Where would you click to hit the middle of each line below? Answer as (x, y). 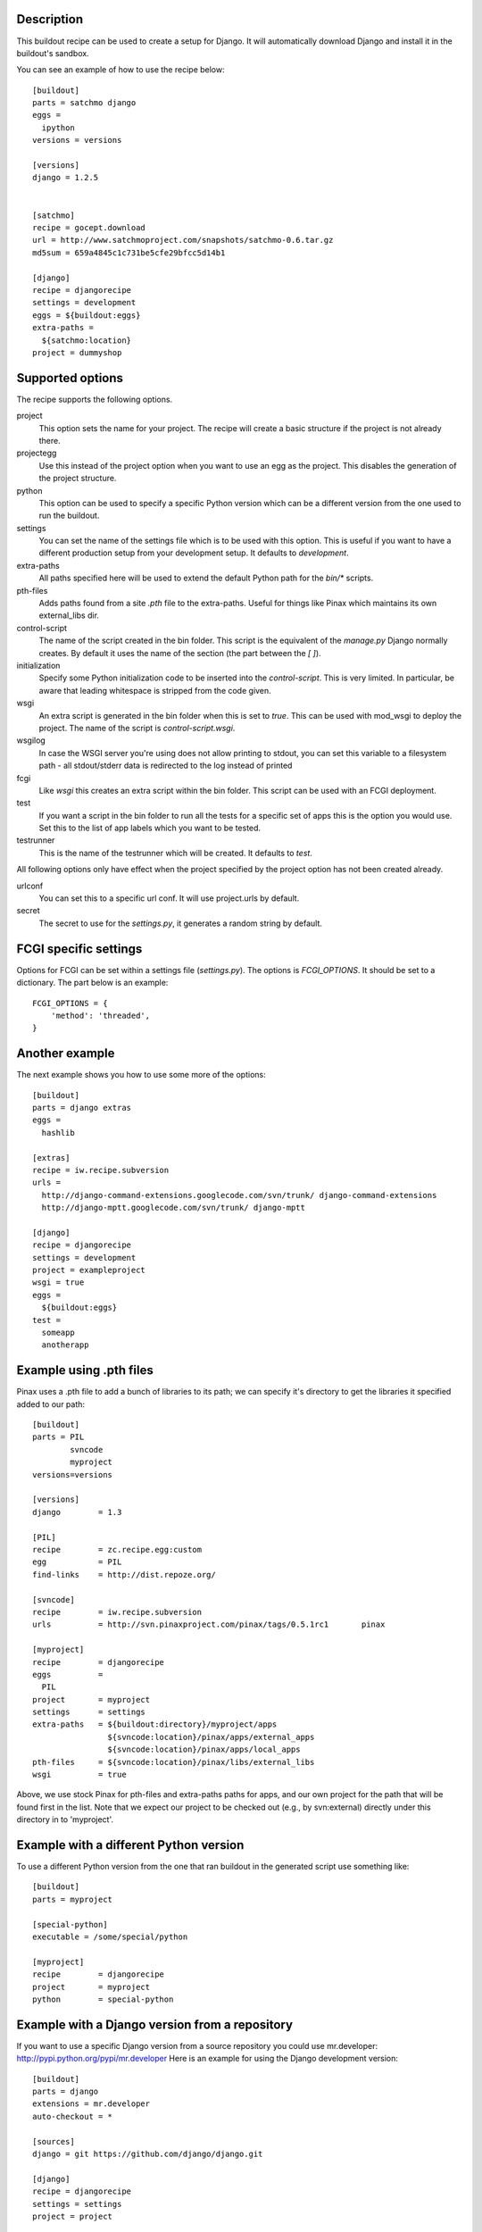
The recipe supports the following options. (95, 399)
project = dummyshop (77, 352)
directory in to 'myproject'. (65, 1820)
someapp (58, 1333)
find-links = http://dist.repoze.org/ (124, 1574)
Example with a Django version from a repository (155, 2024)
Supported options (70, 378)
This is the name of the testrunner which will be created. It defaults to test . (175, 853)
